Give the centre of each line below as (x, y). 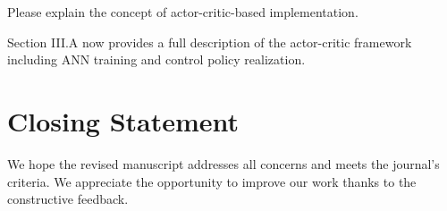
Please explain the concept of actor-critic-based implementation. (183, 12)
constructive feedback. (68, 199)
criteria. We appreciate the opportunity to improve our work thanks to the (212, 181)
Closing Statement (123, 120)
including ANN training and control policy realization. (156, 59)
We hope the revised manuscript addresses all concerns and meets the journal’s (223, 163)
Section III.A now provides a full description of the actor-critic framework (210, 42)
